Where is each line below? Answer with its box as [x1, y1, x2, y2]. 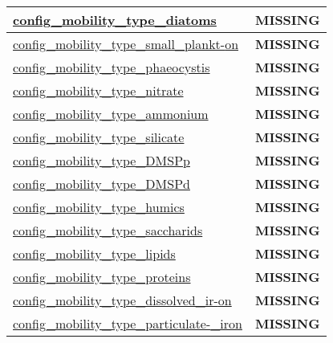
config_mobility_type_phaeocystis [13, 58, 210, 76]
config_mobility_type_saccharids [13, 221, 203, 239]
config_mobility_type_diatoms [13, 10, 217, 29]
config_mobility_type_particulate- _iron [13, 314, 242, 333]
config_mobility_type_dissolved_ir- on [13, 291, 232, 309]
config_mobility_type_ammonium [13, 104, 209, 123]
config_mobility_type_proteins [13, 267, 191, 286]
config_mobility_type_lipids [13, 244, 176, 263]
